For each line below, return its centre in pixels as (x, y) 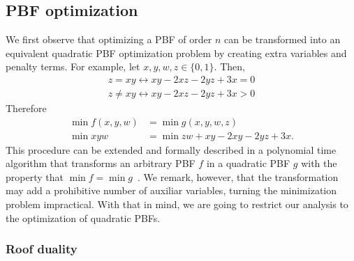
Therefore (26, 108)
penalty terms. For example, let (73, 66)
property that (35, 176)
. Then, (229, 66)
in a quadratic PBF (248, 163)
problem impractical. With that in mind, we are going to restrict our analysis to (177, 204)
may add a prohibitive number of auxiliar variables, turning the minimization (171, 190)
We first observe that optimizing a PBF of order (109, 39)
